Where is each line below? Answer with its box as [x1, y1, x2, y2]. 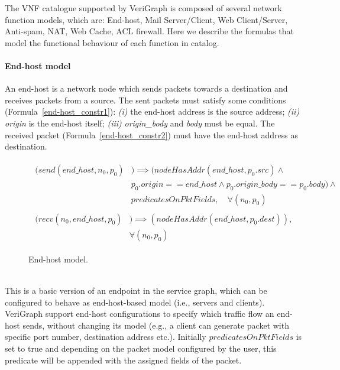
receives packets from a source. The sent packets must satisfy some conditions [5, 93, 286, 106]
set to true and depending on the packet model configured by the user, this [5, 342, 277, 354]
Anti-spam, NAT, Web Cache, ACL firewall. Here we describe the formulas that [5, 25, 294, 37]
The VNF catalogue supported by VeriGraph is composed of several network [5, 2, 282, 14]
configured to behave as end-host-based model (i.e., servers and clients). [5, 296, 265, 308]
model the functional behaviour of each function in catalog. [5, 36, 219, 48]
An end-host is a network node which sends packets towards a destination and [5, 82, 288, 95]
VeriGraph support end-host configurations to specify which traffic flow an [5, 307, 274, 320]
